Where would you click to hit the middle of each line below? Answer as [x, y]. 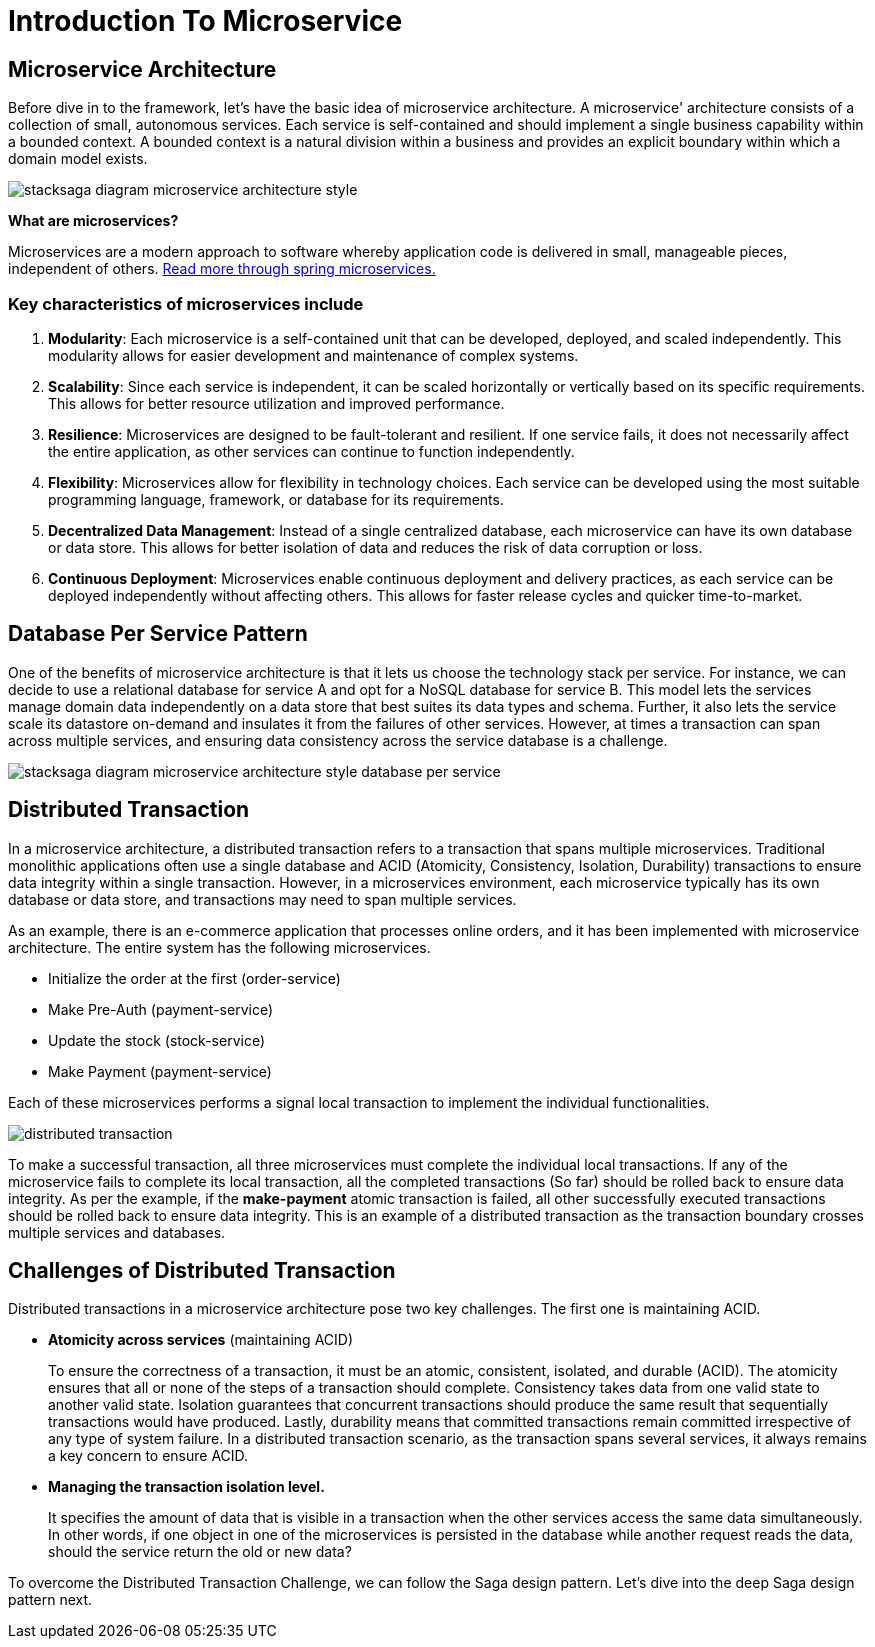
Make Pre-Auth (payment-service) [161, 1009]
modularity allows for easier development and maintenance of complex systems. [313, 355]
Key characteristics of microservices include [186, 303]
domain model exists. [78, 159]
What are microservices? [93, 221]
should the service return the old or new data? [200, 1552]
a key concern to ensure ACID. [148, 1456]
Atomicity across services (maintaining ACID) [201, 1340]
